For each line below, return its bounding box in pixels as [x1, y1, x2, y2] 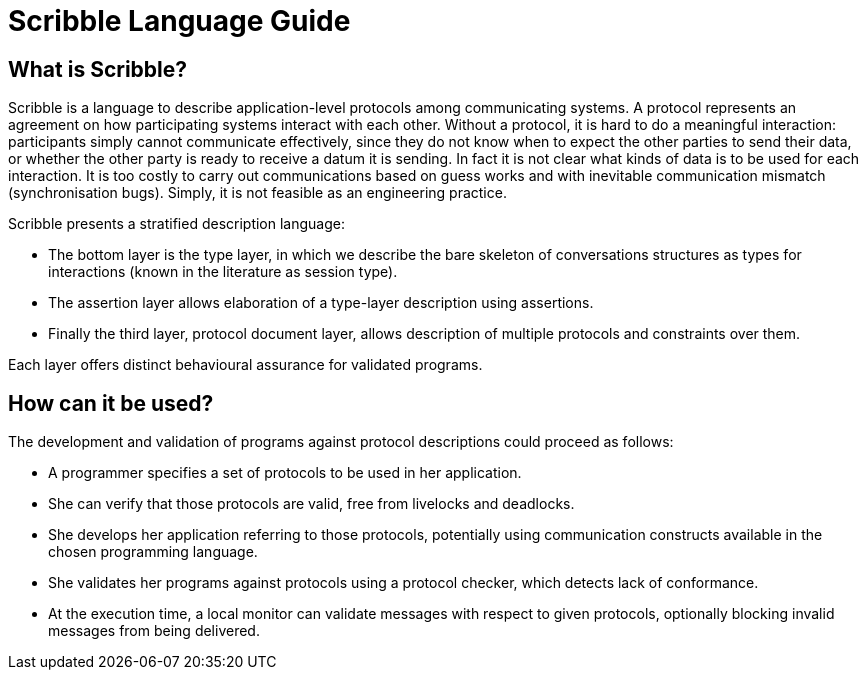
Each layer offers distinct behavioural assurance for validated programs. [8, 356, 483, 374]
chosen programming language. [48, 543, 258, 561]
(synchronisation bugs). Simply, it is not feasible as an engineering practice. [8, 184, 507, 202]
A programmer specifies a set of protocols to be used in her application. [48, 464, 522, 482]
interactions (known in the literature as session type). [48, 263, 398, 281]
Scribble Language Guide [8, 4, 351, 38]
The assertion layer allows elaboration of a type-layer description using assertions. [48, 294, 594, 312]
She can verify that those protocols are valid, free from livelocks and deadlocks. [48, 495, 575, 513]
